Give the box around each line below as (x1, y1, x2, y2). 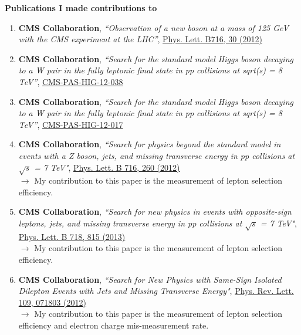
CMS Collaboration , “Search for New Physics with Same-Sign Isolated (18, 273, 282, 285)
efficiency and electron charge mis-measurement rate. (18, 319, 209, 331)
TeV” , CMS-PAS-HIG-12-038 (18, 75, 123, 87)
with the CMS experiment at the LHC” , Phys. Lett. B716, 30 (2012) (18, 33, 262, 45)
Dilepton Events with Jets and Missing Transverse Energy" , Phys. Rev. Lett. (18, 285, 294, 297)
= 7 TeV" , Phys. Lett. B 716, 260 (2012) (34, 161, 180, 173)
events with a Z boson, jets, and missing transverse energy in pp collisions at (18, 149, 295, 161)
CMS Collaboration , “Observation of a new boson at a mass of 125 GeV (18, 21, 289, 33)
